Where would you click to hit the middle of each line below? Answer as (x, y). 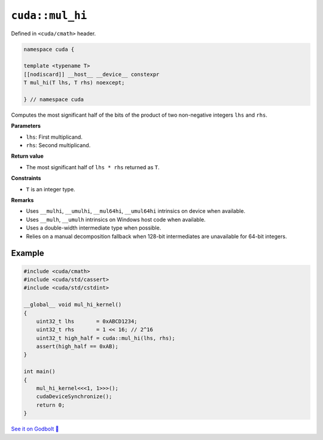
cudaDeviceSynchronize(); (74, 397)
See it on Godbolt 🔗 (35, 429)
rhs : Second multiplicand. (58, 145)
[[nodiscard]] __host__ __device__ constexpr (92, 74)
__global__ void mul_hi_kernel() (73, 305)
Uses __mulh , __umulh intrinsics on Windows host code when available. (116, 219)
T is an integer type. (51, 189)
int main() (39, 372)
